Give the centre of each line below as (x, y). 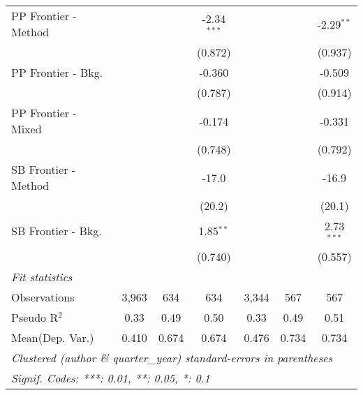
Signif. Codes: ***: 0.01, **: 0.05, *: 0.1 (111, 378)
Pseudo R (35, 317)
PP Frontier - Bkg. (57, 72)
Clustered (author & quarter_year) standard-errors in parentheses (172, 357)
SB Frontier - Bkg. (57, 231)
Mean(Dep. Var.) (53, 337)
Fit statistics (42, 276)
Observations (43, 297)
